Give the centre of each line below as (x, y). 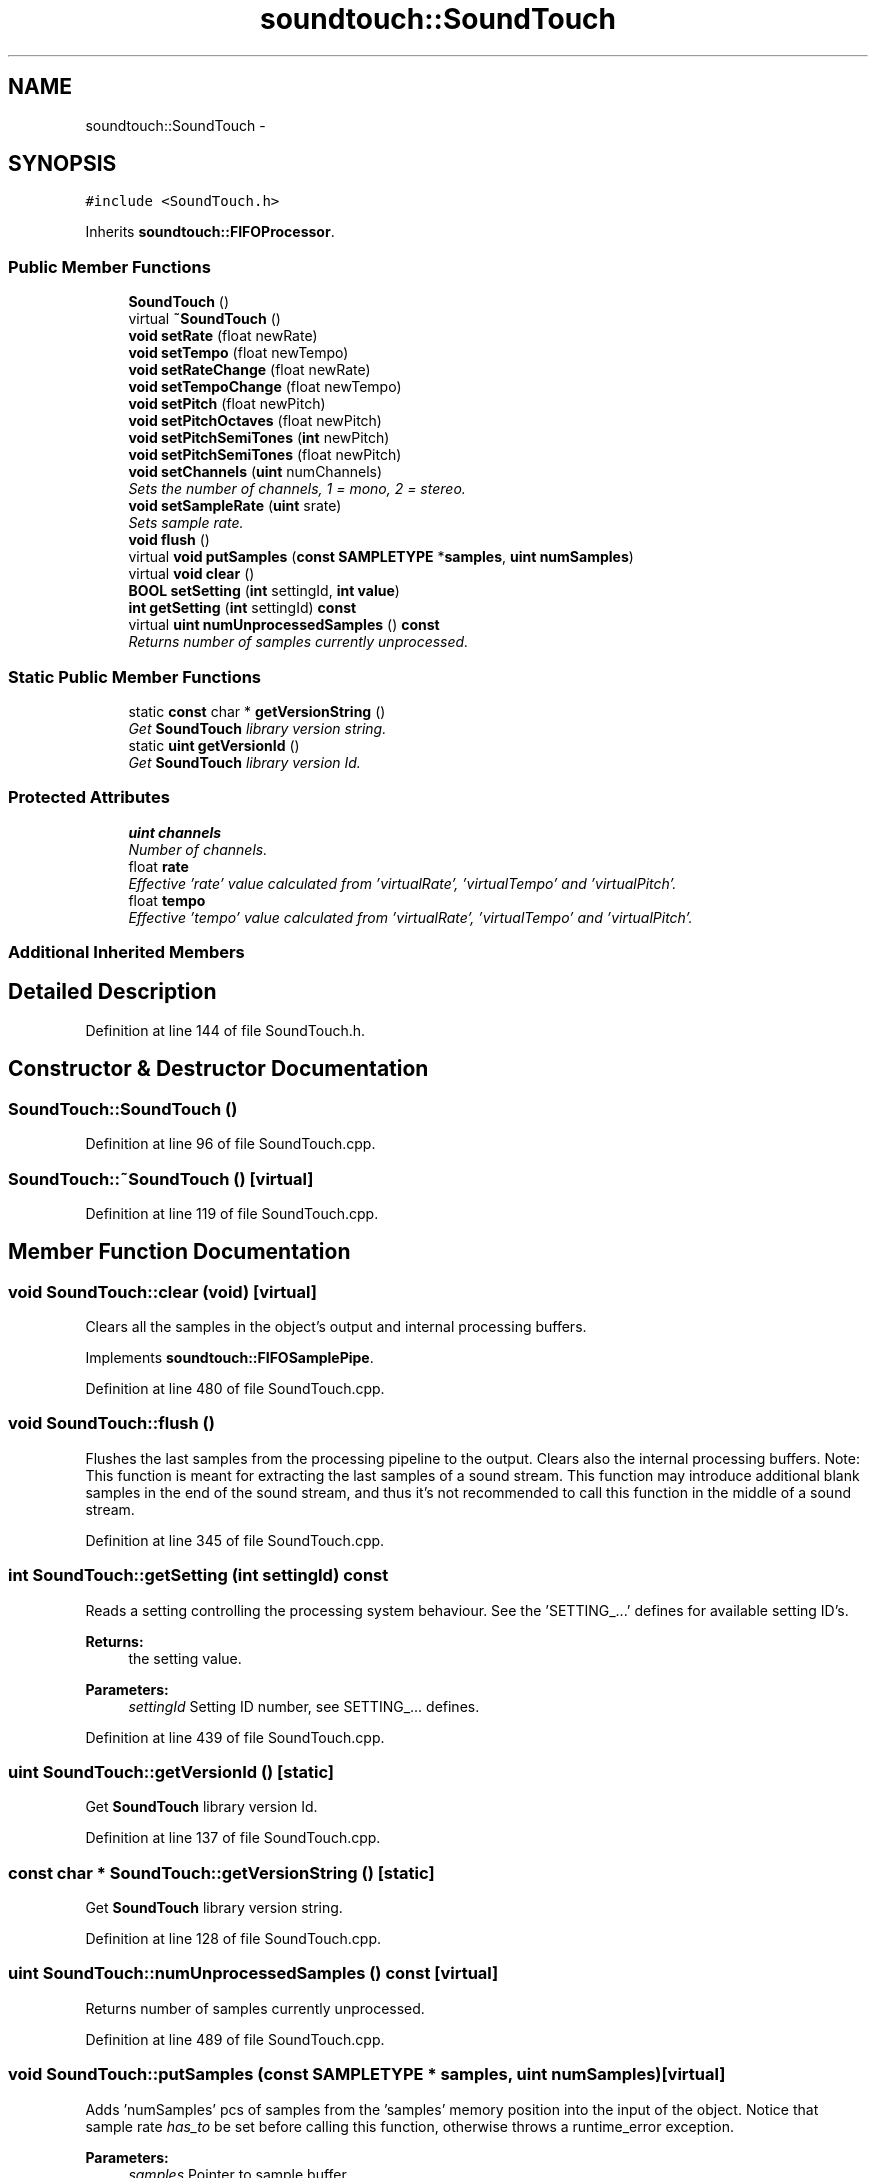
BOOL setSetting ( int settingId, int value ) (264, 591)
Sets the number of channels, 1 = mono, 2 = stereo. (297, 489)
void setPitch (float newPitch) (227, 404)
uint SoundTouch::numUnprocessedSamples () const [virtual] (253, 1973)
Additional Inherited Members (126, 952)
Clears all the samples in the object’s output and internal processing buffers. (336, 1327)
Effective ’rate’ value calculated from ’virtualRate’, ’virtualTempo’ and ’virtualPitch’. (402, 883)
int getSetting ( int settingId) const (242, 608)
